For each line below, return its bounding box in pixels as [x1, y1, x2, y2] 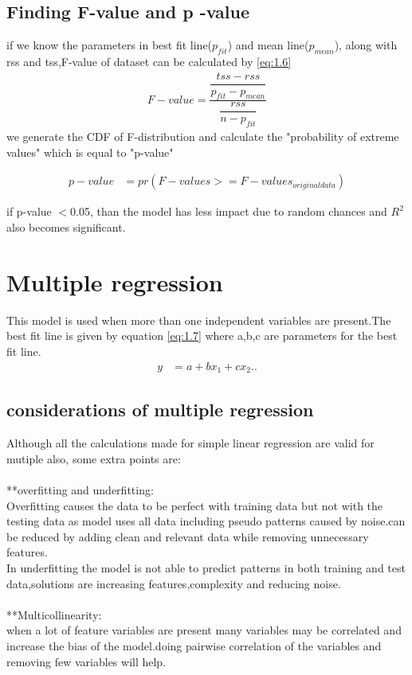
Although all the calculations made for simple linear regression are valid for [6, 435, 375, 451]
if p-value [6, 203, 52, 220]
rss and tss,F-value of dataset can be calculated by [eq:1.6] [6, 53, 292, 69]
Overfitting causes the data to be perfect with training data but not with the [6, 497, 383, 513]
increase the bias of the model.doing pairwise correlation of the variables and [6, 637, 382, 654]
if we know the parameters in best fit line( [6, 37, 213, 53]
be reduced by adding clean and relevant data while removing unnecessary [6, 528, 369, 544]
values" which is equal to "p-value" [6, 143, 174, 160]
